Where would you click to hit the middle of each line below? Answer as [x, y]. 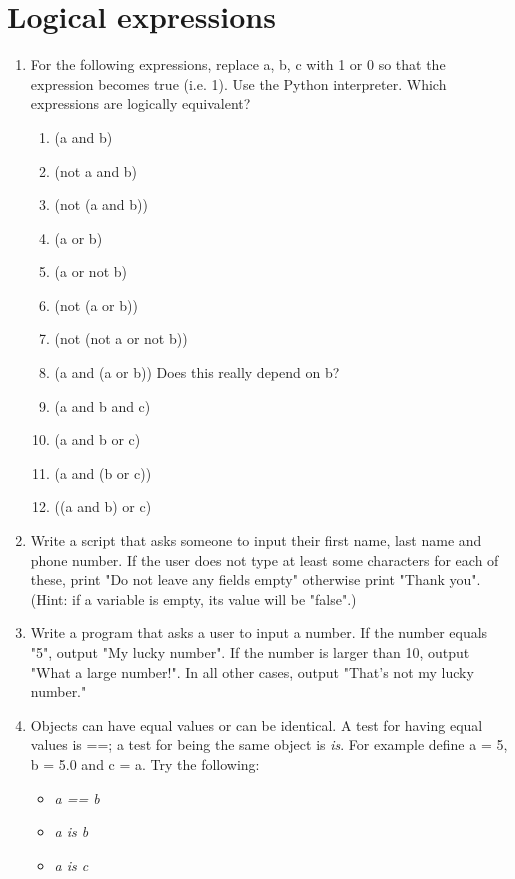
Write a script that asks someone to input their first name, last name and [256, 540]
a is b [71, 831]
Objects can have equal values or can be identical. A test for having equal [256, 724]
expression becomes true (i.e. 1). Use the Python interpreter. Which [238, 83]
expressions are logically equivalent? [140, 103]
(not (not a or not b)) [121, 338]
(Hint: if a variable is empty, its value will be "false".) [193, 598]
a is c [71, 864]
